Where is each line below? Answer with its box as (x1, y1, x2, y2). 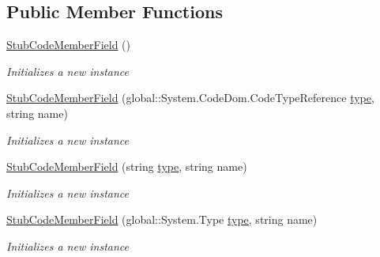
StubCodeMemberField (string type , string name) (6, 158, 247, 175)
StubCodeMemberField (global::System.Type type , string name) (6, 211, 318, 228)
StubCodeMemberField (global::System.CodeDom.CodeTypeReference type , (6, 89, 374, 106)
